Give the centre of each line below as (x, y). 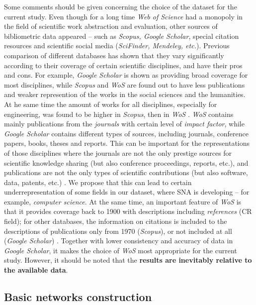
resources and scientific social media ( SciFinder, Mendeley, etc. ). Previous (117, 46)
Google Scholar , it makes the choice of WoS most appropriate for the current (121, 250)
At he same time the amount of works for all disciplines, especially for (111, 104)
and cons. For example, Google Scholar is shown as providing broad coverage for (126, 75)
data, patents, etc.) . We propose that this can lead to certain (98, 182)
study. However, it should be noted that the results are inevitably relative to (128, 260)
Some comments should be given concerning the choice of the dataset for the (121, 6)
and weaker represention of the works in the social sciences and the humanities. (125, 94)
